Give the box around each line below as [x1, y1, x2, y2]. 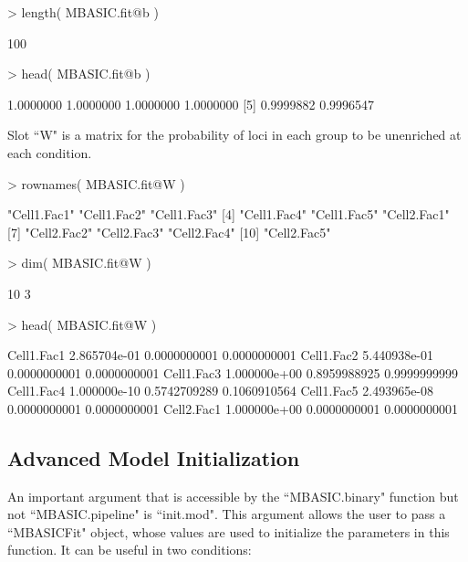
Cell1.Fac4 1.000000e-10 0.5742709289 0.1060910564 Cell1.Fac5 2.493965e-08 [7, 381, 434, 400]
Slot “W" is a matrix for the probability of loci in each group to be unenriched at [7, 125, 462, 144]
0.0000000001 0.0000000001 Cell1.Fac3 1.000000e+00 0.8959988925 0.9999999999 [7, 363, 459, 382]
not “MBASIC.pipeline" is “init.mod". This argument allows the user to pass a [7, 504, 446, 524]
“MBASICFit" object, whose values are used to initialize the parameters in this [7, 522, 450, 541]
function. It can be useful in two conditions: [7, 540, 252, 559]
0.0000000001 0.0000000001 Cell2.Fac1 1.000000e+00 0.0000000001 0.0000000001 [7, 398, 459, 418]
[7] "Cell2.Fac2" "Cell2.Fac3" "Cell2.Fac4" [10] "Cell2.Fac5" [7, 222, 331, 241]
